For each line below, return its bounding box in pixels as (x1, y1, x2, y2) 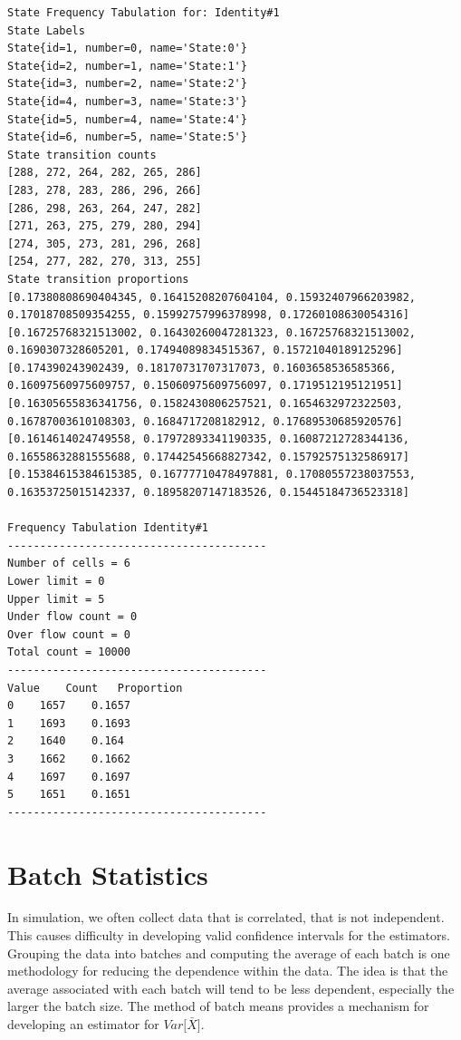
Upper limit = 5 (7, 592, 105, 606)
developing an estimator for (7, 1015, 159, 1033)
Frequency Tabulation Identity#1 (7, 521, 208, 535)
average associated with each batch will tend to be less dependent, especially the (7, 978, 455, 997)
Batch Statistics (7, 855, 208, 892)
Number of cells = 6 (7, 557, 131, 570)
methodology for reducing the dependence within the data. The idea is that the (7, 961, 448, 980)
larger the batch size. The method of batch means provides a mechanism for (7, 996, 429, 1016)
